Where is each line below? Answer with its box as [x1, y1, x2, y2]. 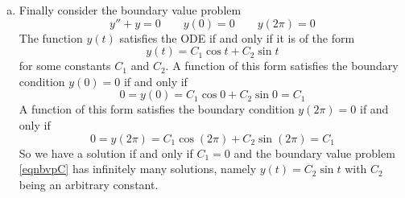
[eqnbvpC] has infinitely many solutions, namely [19, 160, 257, 177]
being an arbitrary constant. [19, 175, 159, 192]
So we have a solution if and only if [19, 144, 193, 161]
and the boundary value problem [233, 144, 395, 161]
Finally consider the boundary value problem [19, 2, 242, 18]
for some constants [19, 57, 111, 74]
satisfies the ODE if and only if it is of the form [119, 29, 355, 46]
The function [19, 29, 83, 46]
